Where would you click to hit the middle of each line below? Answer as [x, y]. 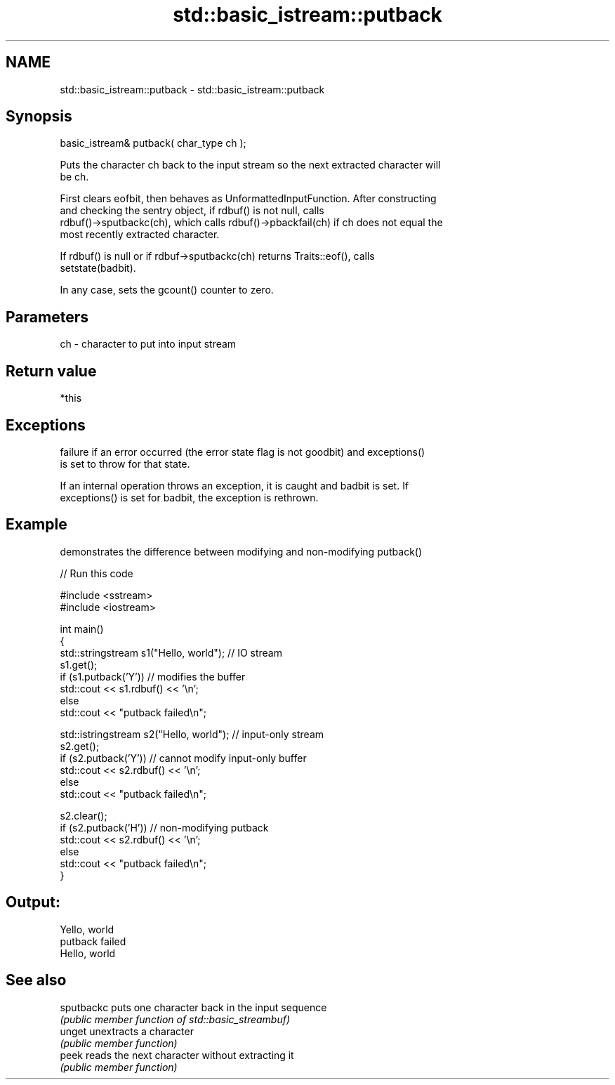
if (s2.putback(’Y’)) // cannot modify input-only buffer [183, 758]
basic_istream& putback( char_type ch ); [153, 143]
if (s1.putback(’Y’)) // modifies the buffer [153, 676]
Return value [51, 371]
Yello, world [87, 929]
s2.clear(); [84, 815]
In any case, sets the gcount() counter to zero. [167, 290]
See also [36, 980]
